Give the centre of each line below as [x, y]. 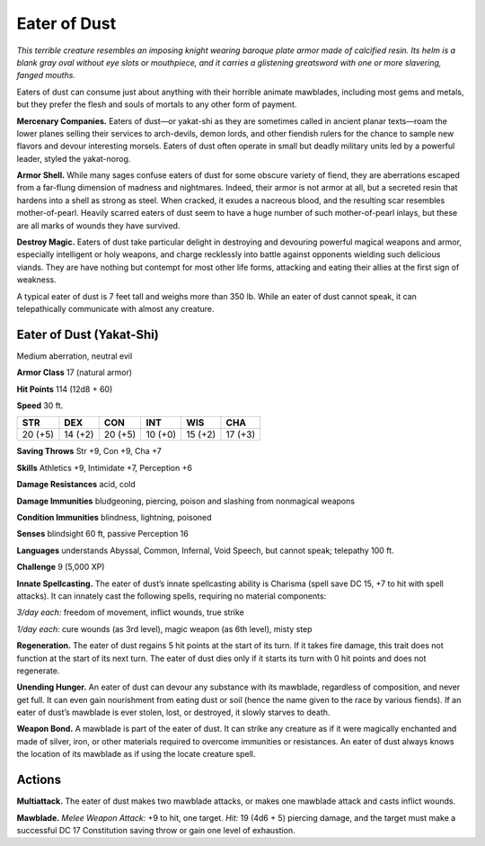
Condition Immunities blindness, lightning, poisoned [114, 517]
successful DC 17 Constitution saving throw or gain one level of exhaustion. [156, 830]
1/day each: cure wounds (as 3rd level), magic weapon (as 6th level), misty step [165, 628]
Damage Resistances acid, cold [76, 485]
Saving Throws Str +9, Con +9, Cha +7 [89, 451]
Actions [39, 780]
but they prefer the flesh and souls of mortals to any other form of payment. [157, 104]
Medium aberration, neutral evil [75, 356]
